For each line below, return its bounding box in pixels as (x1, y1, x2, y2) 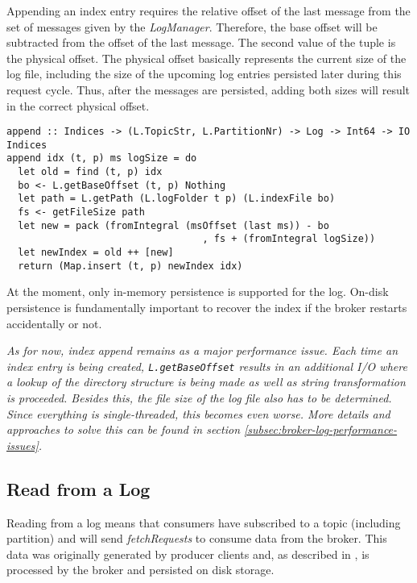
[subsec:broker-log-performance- (244, 421, 398, 438)
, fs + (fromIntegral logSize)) (202, 233, 376, 245)
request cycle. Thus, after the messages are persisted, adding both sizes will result (6, 81, 411, 98)
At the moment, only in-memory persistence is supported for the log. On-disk (6, 283, 389, 300)
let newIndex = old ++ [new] (18, 247, 174, 259)
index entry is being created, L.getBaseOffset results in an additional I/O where (6, 357, 407, 374)
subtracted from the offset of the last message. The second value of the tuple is (6, 34, 396, 51)
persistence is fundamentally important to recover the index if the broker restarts (6, 298, 407, 315)
